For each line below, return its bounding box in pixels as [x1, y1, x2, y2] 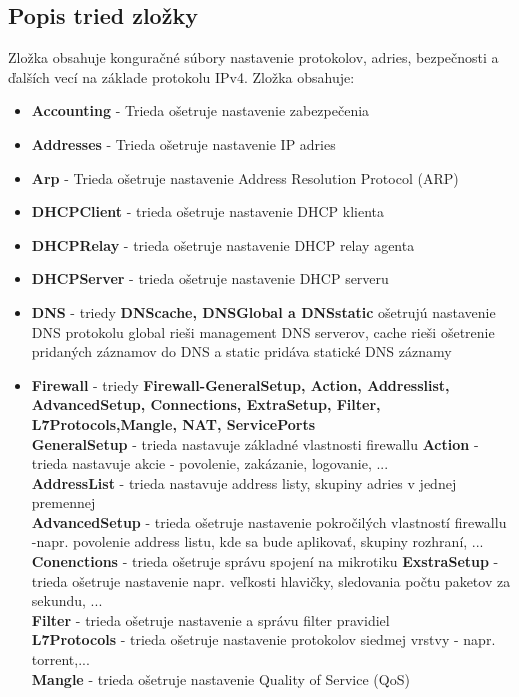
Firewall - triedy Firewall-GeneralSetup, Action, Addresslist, [31, 374, 450, 395]
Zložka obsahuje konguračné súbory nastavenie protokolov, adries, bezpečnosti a [8, 47, 499, 68]
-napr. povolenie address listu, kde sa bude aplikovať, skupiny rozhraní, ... [31, 531, 484, 552]
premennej [31, 492, 96, 513]
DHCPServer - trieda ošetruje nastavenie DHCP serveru [31, 268, 389, 289]
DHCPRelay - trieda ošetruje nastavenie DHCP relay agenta [31, 234, 415, 255]
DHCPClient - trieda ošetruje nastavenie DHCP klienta [31, 201, 385, 222]
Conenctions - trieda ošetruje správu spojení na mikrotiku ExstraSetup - [31, 551, 499, 572]
